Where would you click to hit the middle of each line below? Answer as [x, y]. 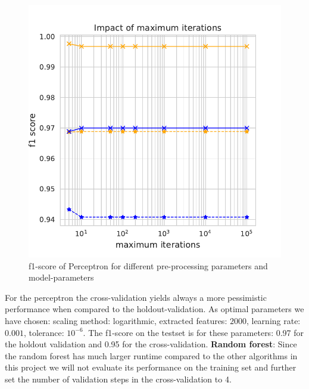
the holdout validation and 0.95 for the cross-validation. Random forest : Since [151, 344]
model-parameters [61, 277]
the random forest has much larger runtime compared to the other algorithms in [151, 355]
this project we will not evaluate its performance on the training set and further [151, 367]
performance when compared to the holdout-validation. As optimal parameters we [154, 309]
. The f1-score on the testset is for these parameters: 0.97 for [193, 332]
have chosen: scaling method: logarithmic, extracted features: [116, 320]
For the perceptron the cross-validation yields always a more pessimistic [136, 297]
